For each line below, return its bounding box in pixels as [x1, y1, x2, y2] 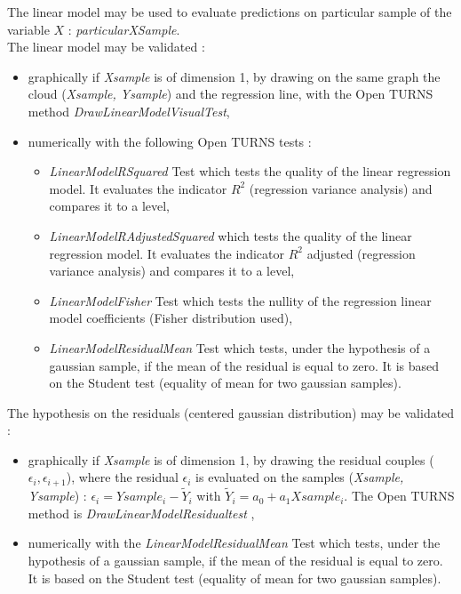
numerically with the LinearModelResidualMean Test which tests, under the [28, 534, 441, 552]
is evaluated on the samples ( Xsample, [195, 468, 404, 486]
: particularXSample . [68, 20, 180, 38]
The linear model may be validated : [7, 37, 205, 56]
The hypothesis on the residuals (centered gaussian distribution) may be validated [7, 403, 455, 421]
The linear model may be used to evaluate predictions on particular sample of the [7, 3, 452, 20]
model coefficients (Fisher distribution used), [49, 309, 293, 327]
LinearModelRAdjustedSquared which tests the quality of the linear [49, 226, 412, 245]
